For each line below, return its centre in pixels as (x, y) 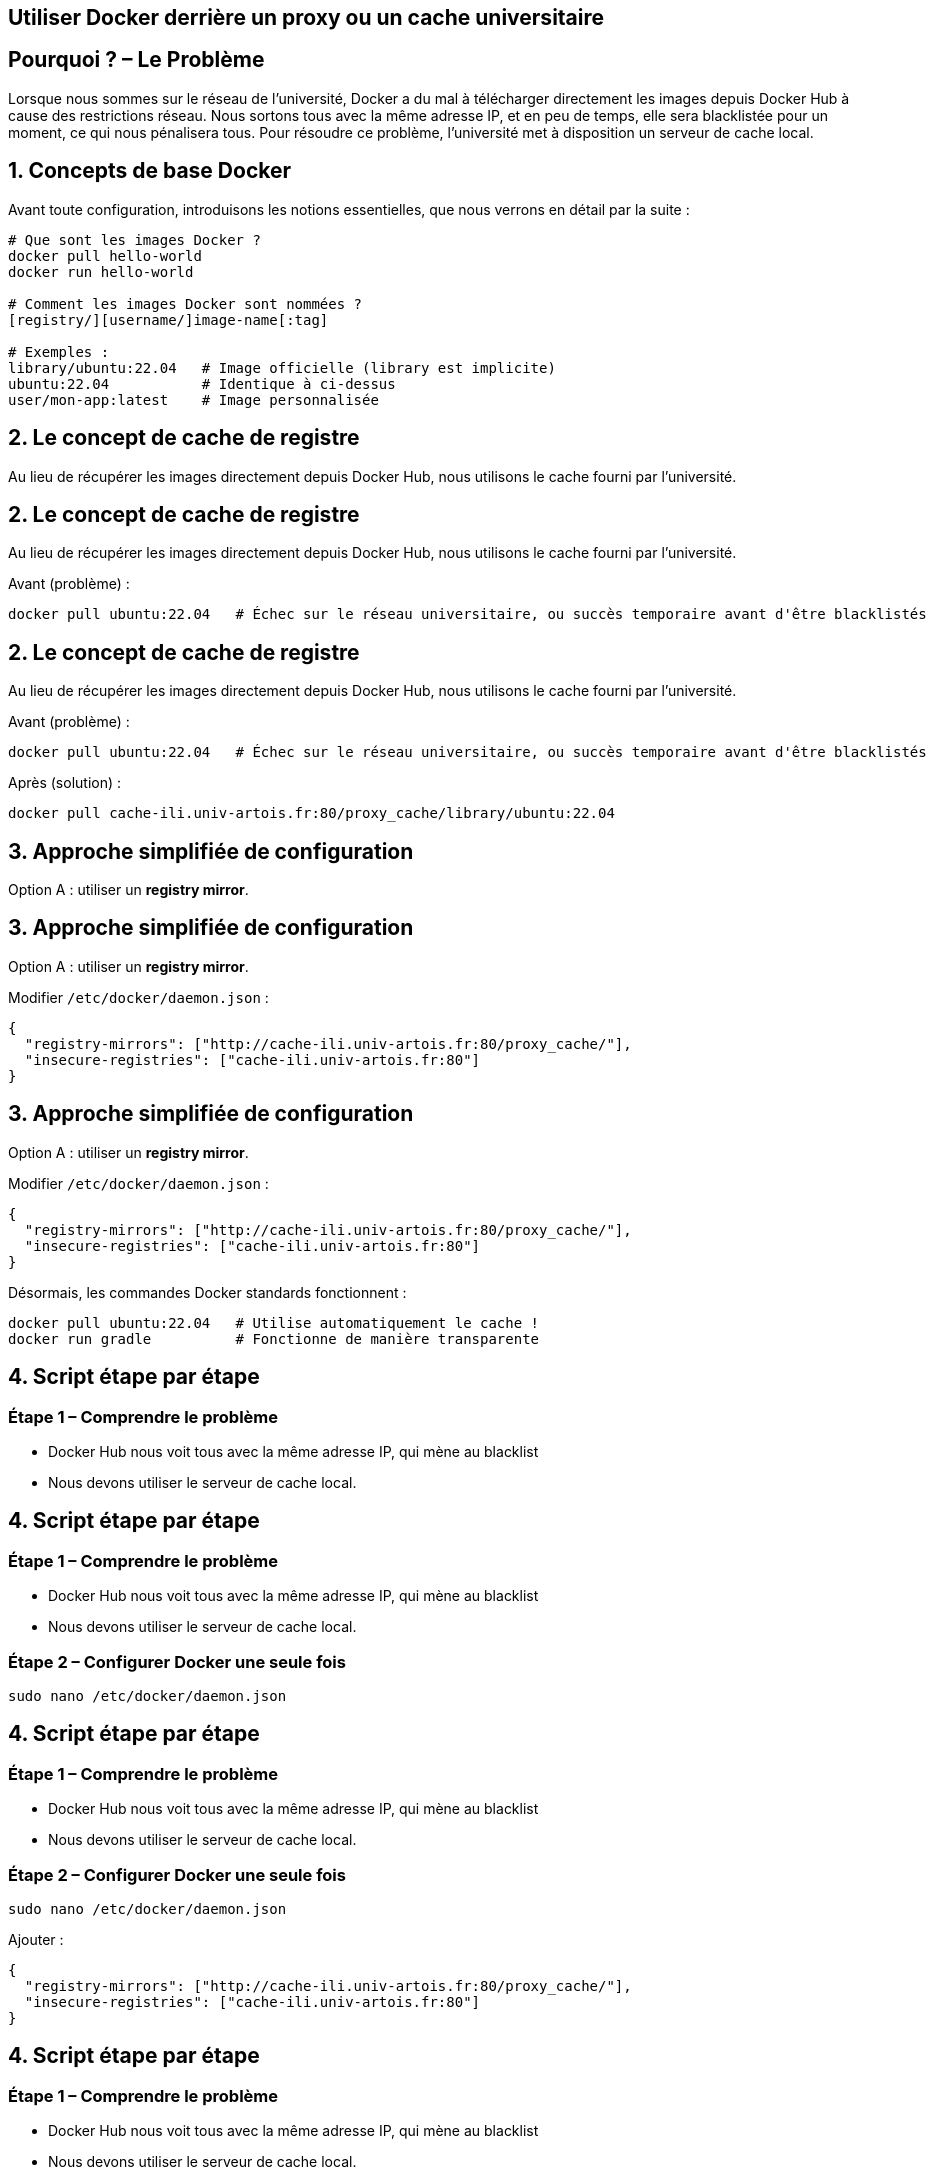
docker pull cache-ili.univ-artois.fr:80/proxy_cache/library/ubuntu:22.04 (311, 813)
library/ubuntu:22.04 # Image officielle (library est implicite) (282, 367)
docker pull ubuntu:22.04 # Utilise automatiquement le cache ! (274, 1322)
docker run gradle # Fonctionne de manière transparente (274, 1338)
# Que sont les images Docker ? (134, 239)
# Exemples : (59, 351)
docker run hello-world (101, 271)
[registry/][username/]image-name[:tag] (168, 319)
